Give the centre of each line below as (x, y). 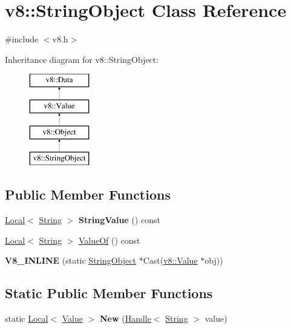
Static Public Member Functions (109, 293)
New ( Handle (126, 318)
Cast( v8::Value (170, 260)
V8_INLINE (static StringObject (70, 260)
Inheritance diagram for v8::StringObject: (82, 59)
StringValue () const (119, 220)
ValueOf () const (109, 240)
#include (22, 39)
